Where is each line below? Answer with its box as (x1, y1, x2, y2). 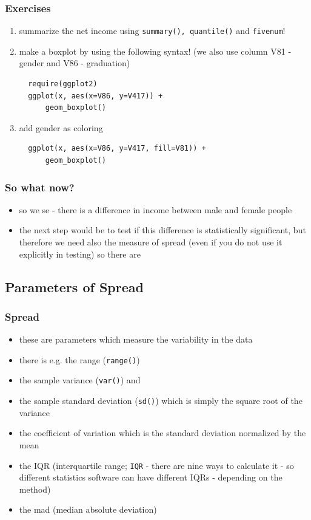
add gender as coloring (19, 121, 103, 134)
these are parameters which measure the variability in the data (19, 333, 253, 346)
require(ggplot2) (28, 80, 98, 89)
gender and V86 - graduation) (19, 56, 130, 69)
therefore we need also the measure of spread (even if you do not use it (19, 236, 283, 248)
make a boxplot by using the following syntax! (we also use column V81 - (19, 44, 292, 57)
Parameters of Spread (5, 277, 144, 296)
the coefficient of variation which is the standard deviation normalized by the (19, 426, 306, 439)
